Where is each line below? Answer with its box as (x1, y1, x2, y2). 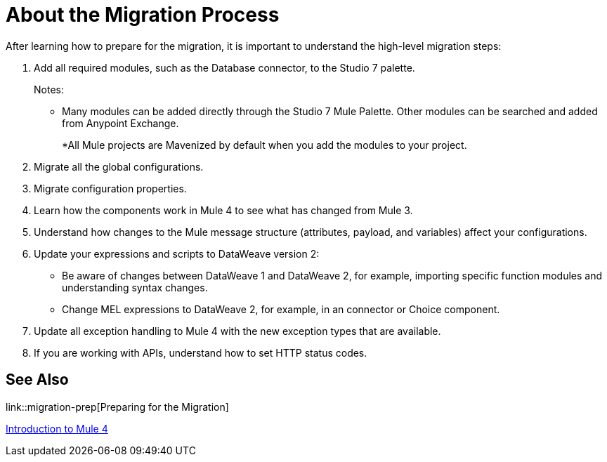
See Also (6, 371, 69, 389)
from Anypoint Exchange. (62, 117, 179, 129)
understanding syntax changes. (62, 281, 208, 293)
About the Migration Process (6, 3, 280, 27)
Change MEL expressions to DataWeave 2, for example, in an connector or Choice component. (62, 303, 500, 315)
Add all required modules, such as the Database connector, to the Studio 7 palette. (34, 61, 415, 74)
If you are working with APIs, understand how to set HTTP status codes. (34, 346, 367, 359)
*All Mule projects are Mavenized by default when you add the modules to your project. (62, 138, 467, 151)
